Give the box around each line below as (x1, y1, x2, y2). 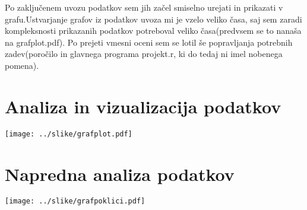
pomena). (5, 59, 39, 71)
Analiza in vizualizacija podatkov (5, 94, 281, 118)
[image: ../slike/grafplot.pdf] (5, 129, 132, 138)
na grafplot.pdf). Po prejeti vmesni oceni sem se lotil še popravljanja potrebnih (5, 36, 293, 48)
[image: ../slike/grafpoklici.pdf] (5, 197, 145, 206)
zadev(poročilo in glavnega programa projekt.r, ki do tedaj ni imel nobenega (5, 47, 283, 60)
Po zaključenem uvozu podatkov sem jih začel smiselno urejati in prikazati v (5, 1, 283, 13)
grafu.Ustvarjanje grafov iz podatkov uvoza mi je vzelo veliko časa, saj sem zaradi (5, 12, 302, 25)
